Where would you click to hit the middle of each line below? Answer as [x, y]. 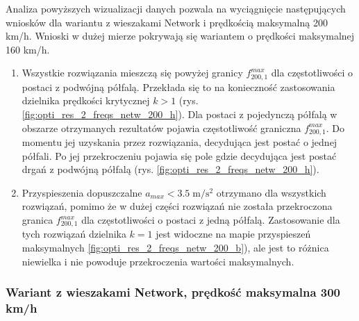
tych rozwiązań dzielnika [74, 234]
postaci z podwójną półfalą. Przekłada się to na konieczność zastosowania [178, 87]
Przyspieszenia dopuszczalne [82, 192]
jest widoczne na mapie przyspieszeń [233, 234]
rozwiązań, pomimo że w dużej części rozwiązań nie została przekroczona [177, 206]
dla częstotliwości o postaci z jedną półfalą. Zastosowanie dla [211, 220]
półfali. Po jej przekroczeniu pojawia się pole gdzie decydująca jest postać [179, 155]
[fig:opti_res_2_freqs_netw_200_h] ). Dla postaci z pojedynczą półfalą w [179, 114]
